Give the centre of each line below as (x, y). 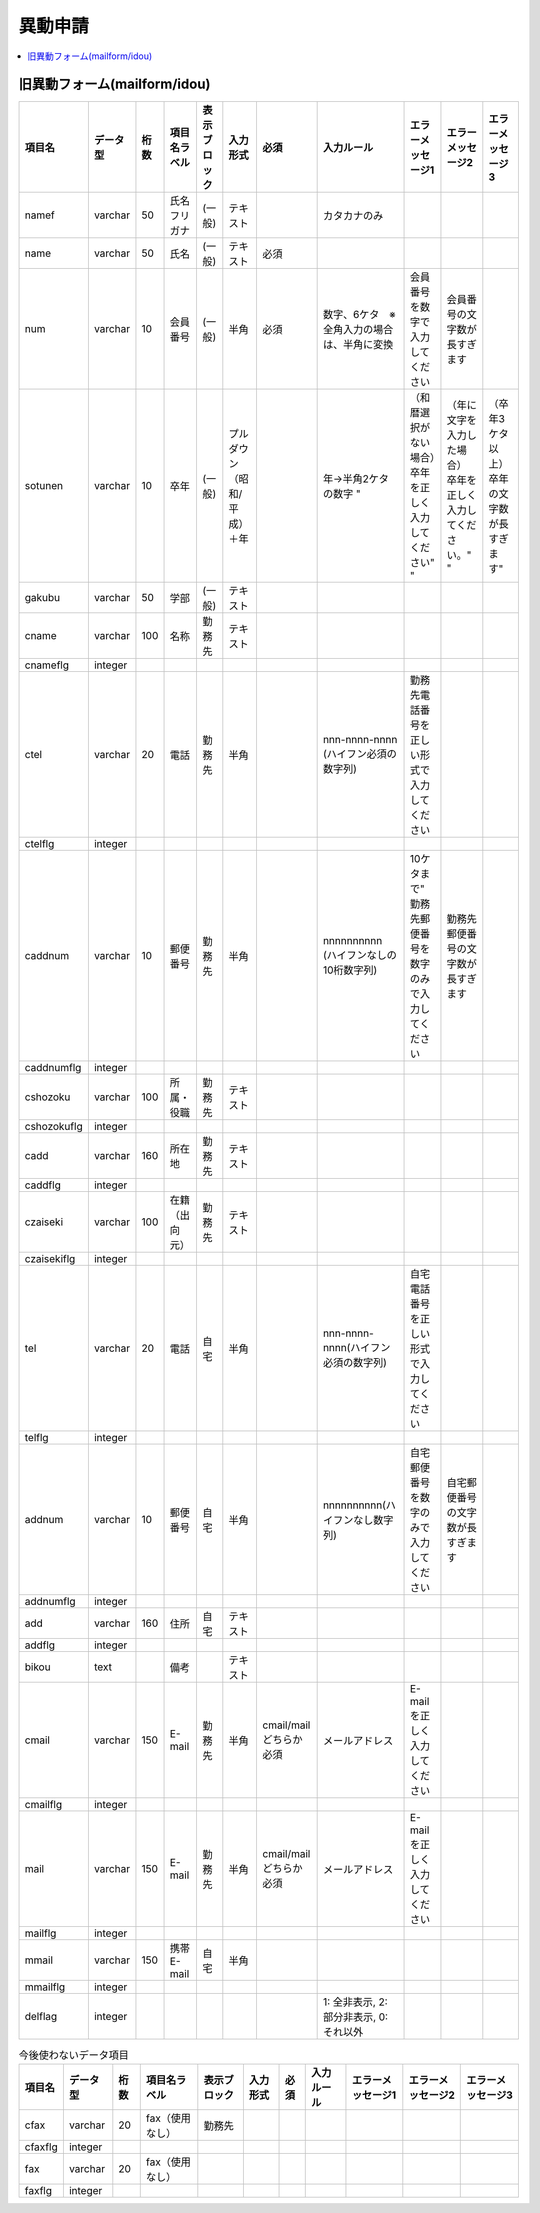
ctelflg (39, 844)
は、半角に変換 (358, 345)
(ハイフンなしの (359, 955)
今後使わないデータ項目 (74, 2055)
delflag (41, 2017)
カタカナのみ (353, 216)
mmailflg (45, 1987)
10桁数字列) (350, 970)
